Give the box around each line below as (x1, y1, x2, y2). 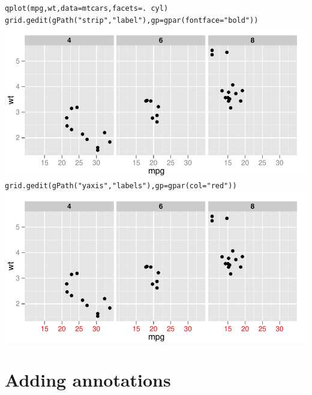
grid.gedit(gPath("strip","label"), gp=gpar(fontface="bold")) (5, 16, 259, 25)
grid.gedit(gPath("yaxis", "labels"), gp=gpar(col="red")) (5, 181, 237, 190)
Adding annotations (5, 367, 171, 392)
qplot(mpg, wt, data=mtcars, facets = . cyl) (5, 4, 169, 13)
